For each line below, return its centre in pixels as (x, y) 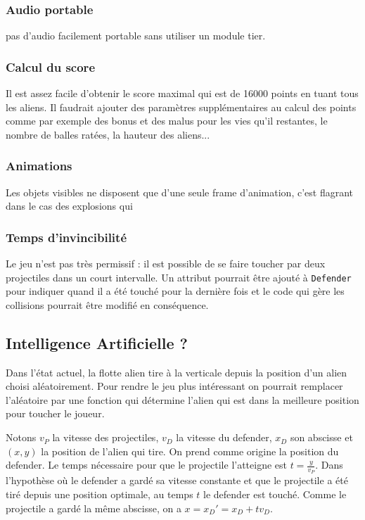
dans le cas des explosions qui (69, 206)
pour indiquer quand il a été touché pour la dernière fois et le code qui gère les (175, 291)
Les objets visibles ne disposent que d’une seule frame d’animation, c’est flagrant (179, 192)
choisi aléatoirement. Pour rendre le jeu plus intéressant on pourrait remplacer (174, 386)
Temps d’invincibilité (66, 237)
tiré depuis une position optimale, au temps (100, 494)
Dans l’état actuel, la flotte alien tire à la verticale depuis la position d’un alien (177, 372)
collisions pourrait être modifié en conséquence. (107, 304)
